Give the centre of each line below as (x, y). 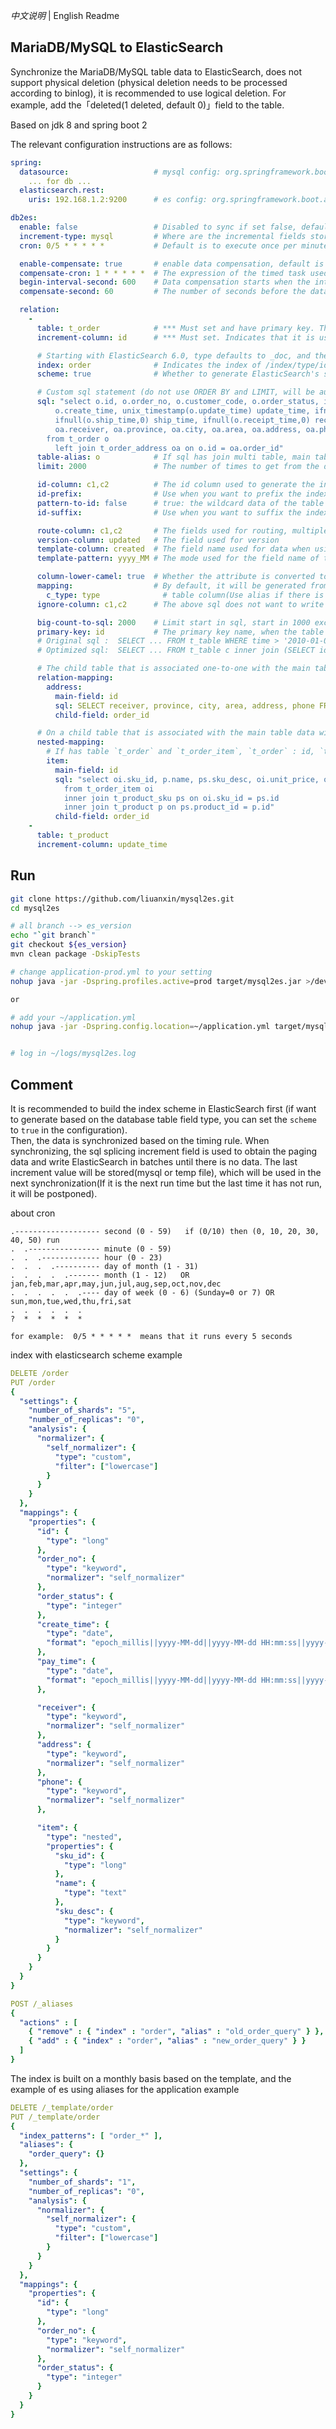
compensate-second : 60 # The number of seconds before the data (174, 292)
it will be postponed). (54, 1193)
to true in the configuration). (69, 1130)
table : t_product (73, 835)
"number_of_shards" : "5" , (82, 1410)
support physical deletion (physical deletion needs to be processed (149, 82)
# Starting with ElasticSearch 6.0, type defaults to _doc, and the (182, 355)
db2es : (24, 218)
